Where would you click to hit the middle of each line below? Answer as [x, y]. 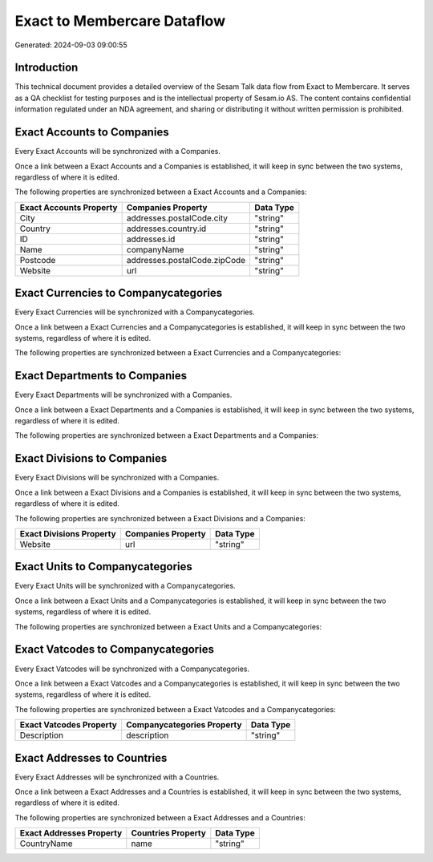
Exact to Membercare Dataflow [120, 21]
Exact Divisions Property [68, 533]
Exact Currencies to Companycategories [119, 293]
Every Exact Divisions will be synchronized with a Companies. [117, 478]
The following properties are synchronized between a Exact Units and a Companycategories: [168, 626]
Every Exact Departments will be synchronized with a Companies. [123, 395]
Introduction [47, 68]
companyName [155, 249]
